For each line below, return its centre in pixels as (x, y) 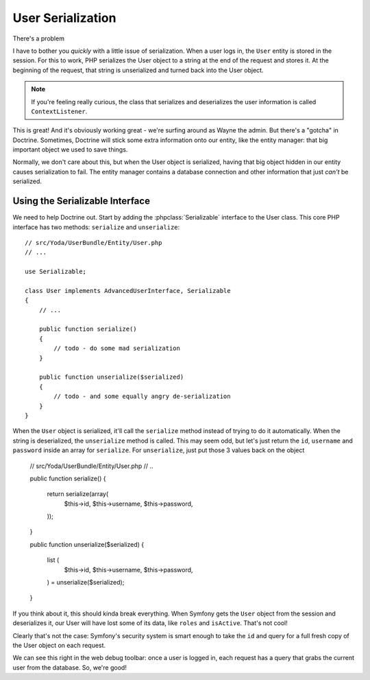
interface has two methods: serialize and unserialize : (96, 227)
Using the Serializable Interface (82, 201)
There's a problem (39, 38)
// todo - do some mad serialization (117, 349)
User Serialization (64, 18)
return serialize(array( (78, 494)
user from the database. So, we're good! (70, 667)
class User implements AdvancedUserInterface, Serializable (128, 291)
